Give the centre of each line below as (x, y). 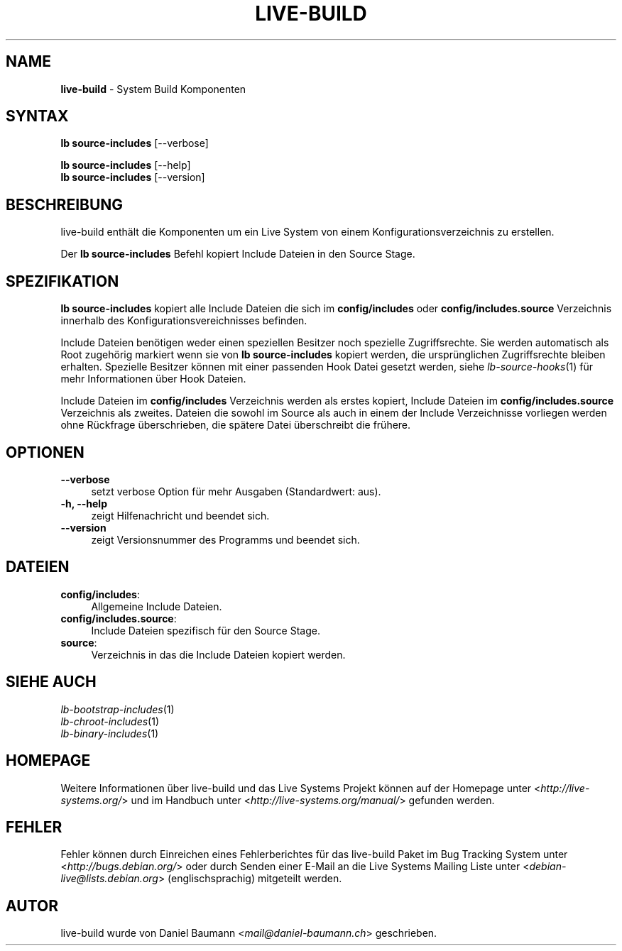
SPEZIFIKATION (62, 281)
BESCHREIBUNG (65, 204)
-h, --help (84, 503)
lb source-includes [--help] (126, 165)
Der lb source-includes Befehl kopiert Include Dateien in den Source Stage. (238, 254)
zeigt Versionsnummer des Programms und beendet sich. (225, 539)
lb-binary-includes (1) (110, 733)
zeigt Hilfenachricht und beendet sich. (180, 515)
